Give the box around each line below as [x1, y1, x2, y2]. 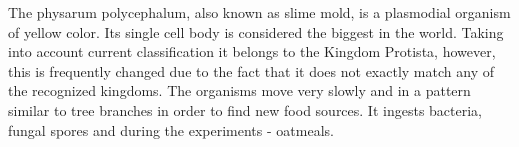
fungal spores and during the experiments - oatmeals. [8, 119, 334, 140]
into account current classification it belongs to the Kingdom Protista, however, [8, 41, 496, 62]
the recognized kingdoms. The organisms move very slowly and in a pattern [8, 80, 471, 101]
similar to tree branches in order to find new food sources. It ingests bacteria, [8, 99, 482, 120]
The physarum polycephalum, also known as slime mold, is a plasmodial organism [8, 2, 511, 22]
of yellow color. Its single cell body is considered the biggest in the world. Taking [8, 21, 504, 42]
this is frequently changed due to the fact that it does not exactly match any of [8, 60, 494, 81]
